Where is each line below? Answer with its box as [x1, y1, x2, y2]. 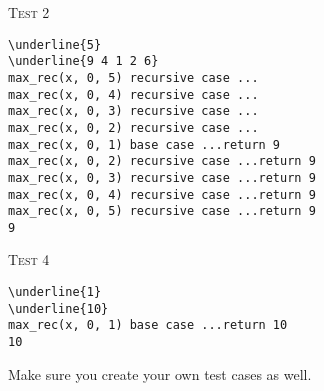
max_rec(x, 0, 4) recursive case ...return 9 [8, 187, 316, 202]
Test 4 [8, 249, 50, 270]
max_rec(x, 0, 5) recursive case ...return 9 [8, 204, 316, 219]
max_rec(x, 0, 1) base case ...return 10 [8, 318, 288, 333]
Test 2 [8, 2, 50, 22]
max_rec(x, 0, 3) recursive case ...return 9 [8, 170, 316, 185]
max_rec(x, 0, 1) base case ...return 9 [8, 137, 281, 152]
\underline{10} [8, 301, 109, 316]
